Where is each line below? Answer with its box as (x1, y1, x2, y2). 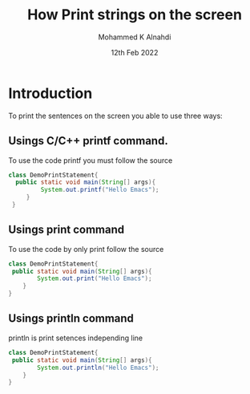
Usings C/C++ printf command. (8, 134, 168, 148)
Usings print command (8, 223, 125, 237)
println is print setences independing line (8, 333, 143, 343)
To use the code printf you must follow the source (8, 155, 173, 165)
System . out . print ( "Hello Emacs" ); (37, 274, 152, 282)
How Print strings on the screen (26, 6, 243, 24)
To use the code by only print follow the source (8, 244, 164, 254)
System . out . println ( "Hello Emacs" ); (37, 364, 159, 372)
